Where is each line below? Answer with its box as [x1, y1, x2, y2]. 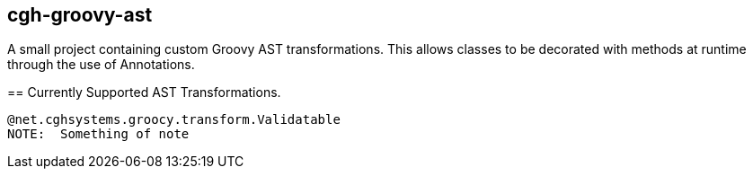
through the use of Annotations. [7, 57, 195, 73]
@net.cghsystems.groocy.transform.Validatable [7, 112, 341, 128]
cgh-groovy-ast [7, 4, 153, 26]
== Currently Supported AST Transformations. [7, 84, 281, 101]
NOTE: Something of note [7, 127, 190, 142]
